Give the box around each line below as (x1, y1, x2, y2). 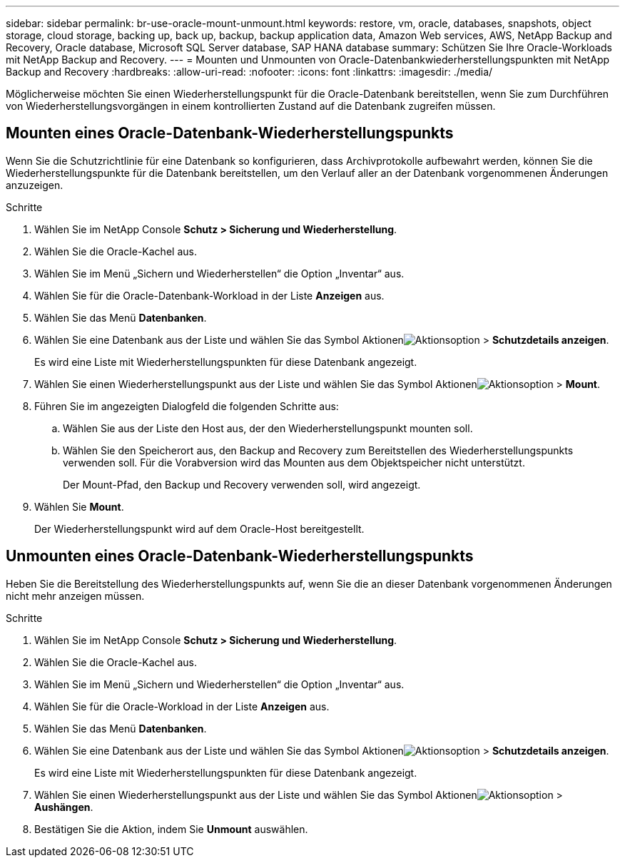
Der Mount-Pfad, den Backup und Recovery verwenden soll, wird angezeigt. (63, 478, 421, 491)
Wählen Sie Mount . (34, 500, 124, 513)
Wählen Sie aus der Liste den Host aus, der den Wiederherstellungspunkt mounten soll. (63, 422, 473, 434)
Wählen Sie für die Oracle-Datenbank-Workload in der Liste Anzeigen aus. (34, 289, 385, 302)
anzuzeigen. (6, 178, 63, 191)
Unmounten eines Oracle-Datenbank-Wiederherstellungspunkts (6, 547, 474, 566)
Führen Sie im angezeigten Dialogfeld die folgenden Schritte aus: (34, 399, 339, 412)
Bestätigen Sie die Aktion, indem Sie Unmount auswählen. (34, 822, 308, 835)
